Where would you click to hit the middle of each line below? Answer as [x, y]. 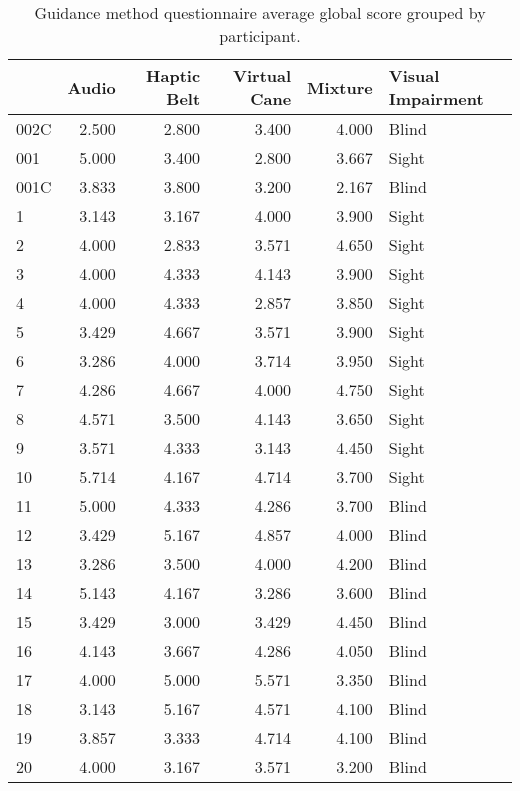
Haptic [173, 75]
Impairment [436, 98]
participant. [260, 35]
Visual [414, 75]
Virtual [262, 75]
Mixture [340, 87]
